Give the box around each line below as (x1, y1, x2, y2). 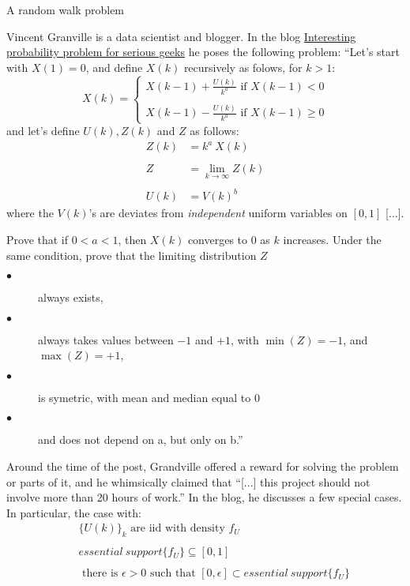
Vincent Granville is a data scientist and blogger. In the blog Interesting (6, 28, 356, 44)
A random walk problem (6, 2, 125, 17)
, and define (85, 58, 143, 75)
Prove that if (6, 231, 69, 247)
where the (6, 205, 54, 221)
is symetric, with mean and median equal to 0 (38, 389, 260, 405)
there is (82, 568, 118, 580)
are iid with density (130, 523, 225, 535)
